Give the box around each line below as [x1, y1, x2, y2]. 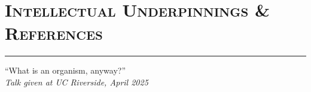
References [5, 21, 103, 45]
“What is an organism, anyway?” [5, 64, 126, 77]
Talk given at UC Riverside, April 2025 [5, 75, 148, 88]
